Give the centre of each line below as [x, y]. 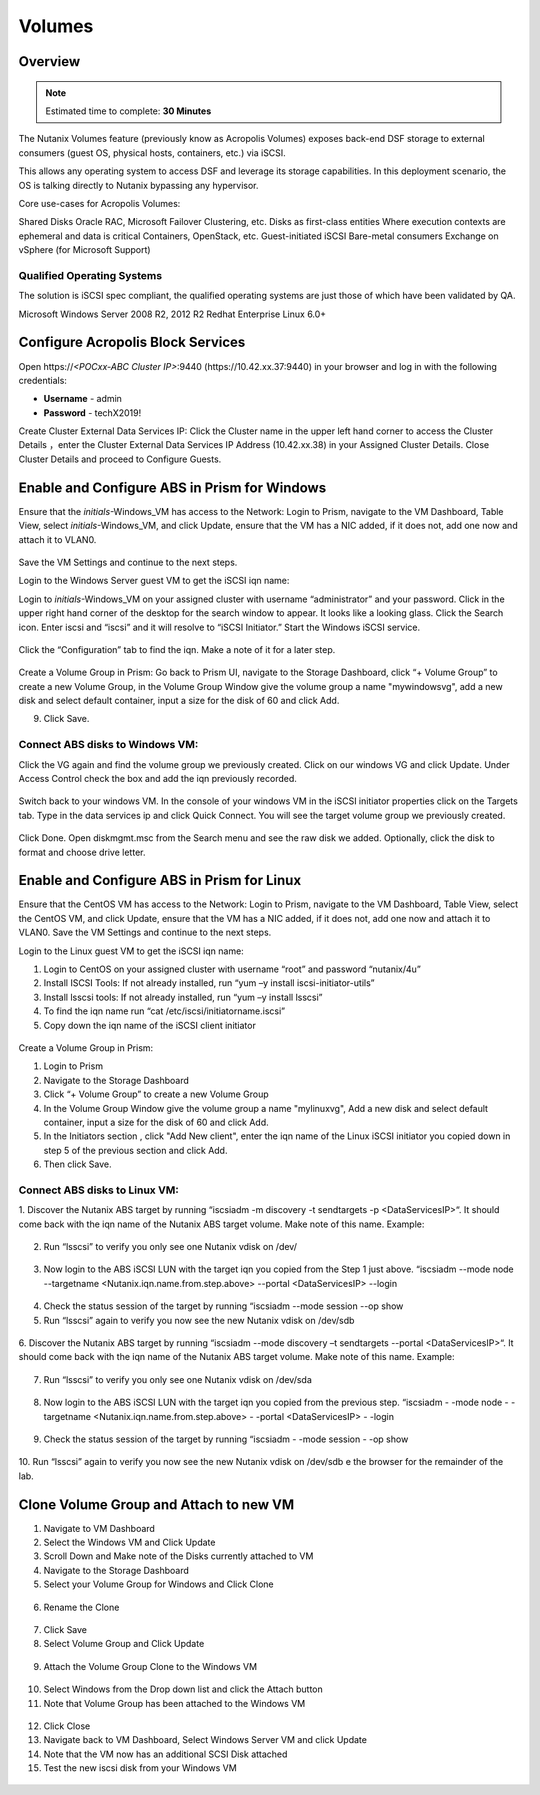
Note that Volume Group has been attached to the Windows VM [174, 1703]
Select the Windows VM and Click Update [129, 1542]
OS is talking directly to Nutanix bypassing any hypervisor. [138, 185]
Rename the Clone [81, 1607]
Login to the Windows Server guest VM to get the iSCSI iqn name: [154, 581]
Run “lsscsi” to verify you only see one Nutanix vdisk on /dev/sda [177, 1379]
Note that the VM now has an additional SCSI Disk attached [165, 1754]
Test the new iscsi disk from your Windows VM [140, 1768]
